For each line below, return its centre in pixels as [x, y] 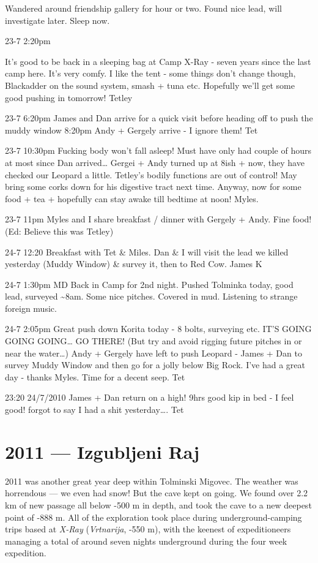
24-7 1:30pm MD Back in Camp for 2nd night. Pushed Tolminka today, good [149, 284]
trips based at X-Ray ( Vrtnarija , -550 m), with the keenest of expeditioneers [148, 529]
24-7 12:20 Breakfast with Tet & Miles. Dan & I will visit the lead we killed [147, 251]
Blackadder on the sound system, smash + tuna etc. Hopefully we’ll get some [150, 85]
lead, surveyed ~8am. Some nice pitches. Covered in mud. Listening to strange [151, 296]
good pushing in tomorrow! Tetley [69, 97]
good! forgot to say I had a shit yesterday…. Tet [94, 410]
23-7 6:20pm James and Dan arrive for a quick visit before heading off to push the [159, 118]
